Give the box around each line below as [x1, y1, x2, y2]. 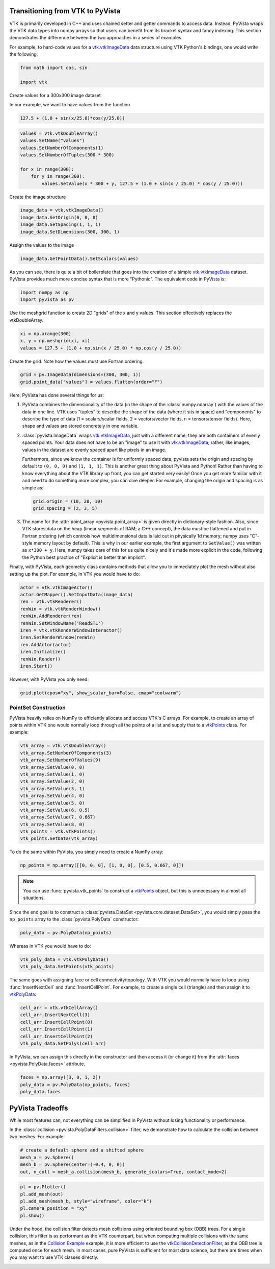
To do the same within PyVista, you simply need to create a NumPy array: [9, 849, 164, 855]
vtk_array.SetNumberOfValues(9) [20, 757, 101, 763]
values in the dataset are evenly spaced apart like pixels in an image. [22, 447, 167, 453]
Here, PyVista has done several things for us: [9, 392, 104, 398]
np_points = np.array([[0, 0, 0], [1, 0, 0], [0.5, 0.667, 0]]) [20, 862, 184, 868]
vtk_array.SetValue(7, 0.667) [20, 814, 96, 820]
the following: [9, 51, 38, 57]
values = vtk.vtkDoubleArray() [20, 130, 99, 136]
